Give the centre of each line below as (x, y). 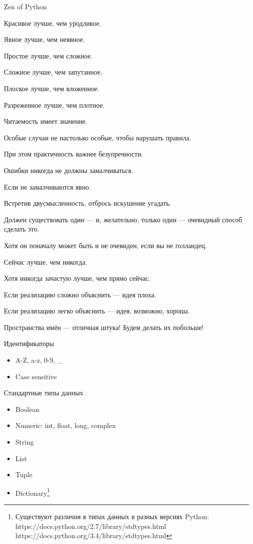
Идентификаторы (29, 343)
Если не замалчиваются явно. (47, 186)
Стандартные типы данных (44, 393)
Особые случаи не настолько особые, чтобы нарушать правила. (98, 137)
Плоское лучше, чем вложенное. (52, 88)
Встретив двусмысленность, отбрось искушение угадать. (88, 203)
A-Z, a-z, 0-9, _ (39, 360)
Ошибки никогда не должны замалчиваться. (69, 170)
